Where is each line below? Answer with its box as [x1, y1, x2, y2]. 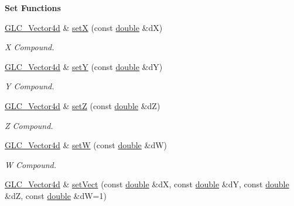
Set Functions [5, 2, 61, 13]
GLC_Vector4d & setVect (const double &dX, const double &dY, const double [5, 178, 289, 190]
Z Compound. [5, 119, 53, 131]
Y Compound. [5, 80, 54, 92]
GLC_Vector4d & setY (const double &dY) [5, 60, 163, 72]
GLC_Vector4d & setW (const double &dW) [5, 139, 167, 151]
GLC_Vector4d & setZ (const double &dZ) [5, 99, 160, 111]
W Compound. [5, 158, 57, 170]
